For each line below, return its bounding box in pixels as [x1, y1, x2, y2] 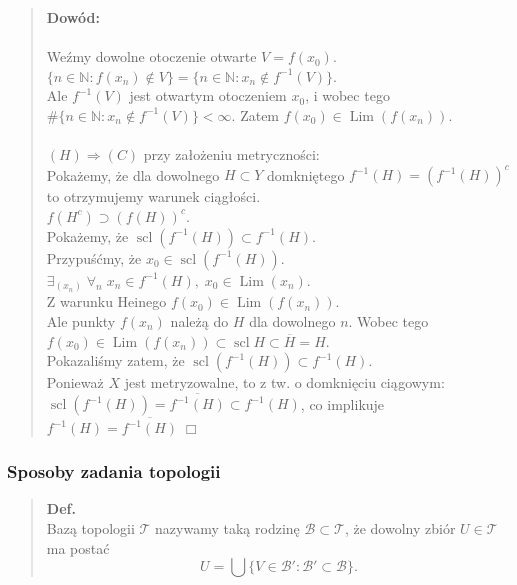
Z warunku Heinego [46, 291, 167, 312]
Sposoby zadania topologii [7, 459, 221, 484]
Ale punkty [46, 310, 116, 331]
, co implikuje [300, 393, 385, 414]
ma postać [46, 537, 110, 558]
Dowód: [46, 7, 100, 27]
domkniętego [267, 164, 345, 185]
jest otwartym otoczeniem [129, 85, 287, 106]
